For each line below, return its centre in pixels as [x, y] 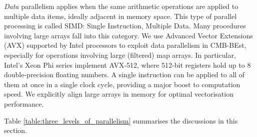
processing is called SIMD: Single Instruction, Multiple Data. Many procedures [125, 26]
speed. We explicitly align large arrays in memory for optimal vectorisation [119, 94]
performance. [24, 103]
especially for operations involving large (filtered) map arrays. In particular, [120, 55]
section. [15, 130]
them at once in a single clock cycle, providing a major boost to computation [122, 84]
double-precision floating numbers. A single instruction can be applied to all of [124, 74]
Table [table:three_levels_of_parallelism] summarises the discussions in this [121, 120]
